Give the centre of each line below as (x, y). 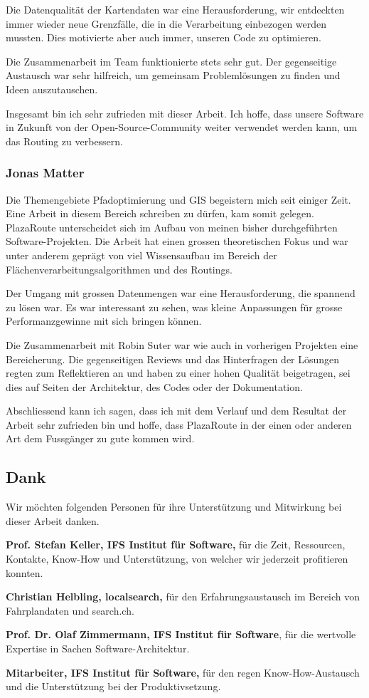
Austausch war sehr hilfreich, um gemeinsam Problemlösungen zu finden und (173, 75)
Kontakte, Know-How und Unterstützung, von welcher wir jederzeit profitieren (177, 559)
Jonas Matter (45, 173)
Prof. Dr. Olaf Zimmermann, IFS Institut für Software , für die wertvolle (181, 634)
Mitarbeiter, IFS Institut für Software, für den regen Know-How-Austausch (183, 672)
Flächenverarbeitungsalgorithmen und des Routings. (119, 269)
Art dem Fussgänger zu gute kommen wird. (100, 438)
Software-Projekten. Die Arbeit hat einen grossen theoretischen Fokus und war (177, 241)
